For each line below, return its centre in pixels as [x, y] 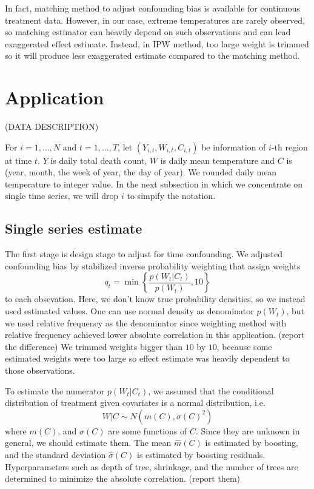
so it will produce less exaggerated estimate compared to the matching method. [152, 56]
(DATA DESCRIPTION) [52, 126]
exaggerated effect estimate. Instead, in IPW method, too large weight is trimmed [157, 43]
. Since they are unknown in [248, 430]
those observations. [40, 370]
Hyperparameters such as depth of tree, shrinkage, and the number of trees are [152, 466]
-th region [289, 147]
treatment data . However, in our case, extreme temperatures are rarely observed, [155, 20]
